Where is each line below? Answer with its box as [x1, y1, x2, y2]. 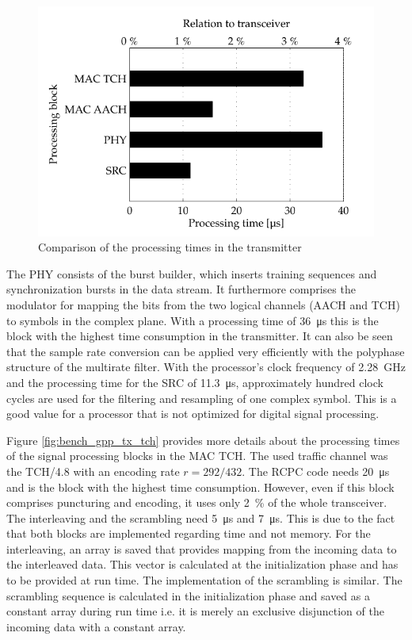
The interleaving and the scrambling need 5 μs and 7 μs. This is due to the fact [6, 509, 395, 526]
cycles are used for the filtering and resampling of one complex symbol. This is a [6, 389, 397, 406]
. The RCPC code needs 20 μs [242, 462, 390, 479]
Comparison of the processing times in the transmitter [38, 239, 302, 255]
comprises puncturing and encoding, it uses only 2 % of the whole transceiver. [6, 494, 387, 511]
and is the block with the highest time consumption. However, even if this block [6, 478, 395, 495]
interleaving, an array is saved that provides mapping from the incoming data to [6, 540, 397, 557]
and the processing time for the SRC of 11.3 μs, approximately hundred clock [6, 374, 383, 390]
